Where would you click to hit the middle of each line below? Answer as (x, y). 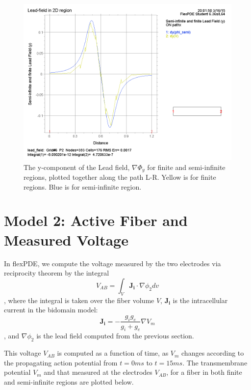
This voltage (23, 353)
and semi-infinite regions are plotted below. (69, 381)
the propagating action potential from (61, 362)
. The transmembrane (215, 362)
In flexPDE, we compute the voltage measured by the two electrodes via (113, 263)
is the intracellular (200, 300)
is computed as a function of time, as (113, 353)
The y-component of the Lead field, (77, 167)
